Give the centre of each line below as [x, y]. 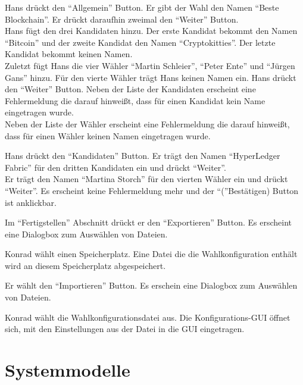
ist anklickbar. [31, 202]
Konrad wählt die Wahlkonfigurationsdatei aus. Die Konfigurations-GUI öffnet [148, 317]
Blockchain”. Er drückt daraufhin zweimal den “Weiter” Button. [122, 19]
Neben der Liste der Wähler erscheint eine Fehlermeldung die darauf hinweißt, [147, 123]
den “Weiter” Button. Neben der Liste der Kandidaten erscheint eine [130, 89]
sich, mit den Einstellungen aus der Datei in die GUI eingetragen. [125, 329]
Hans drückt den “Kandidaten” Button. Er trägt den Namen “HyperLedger [143, 156]
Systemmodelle [68, 370]
